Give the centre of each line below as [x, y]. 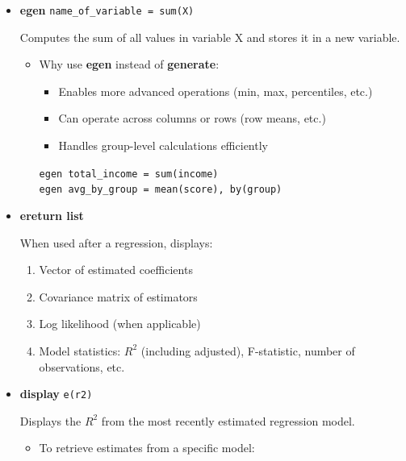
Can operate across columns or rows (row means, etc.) [192, 118]
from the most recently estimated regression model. [228, 420]
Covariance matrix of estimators [118, 296]
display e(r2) [56, 394]
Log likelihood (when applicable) [120, 324]
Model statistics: [80, 350]
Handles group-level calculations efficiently [163, 145]
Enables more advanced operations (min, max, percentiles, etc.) [216, 91]
